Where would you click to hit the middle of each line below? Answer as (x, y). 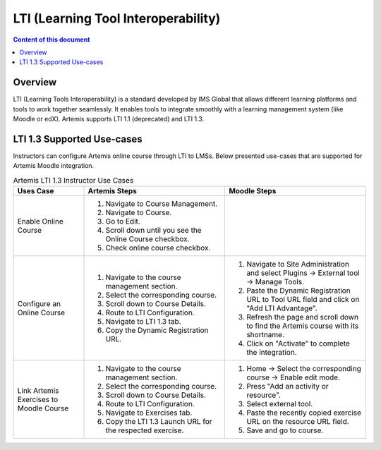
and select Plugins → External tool (303, 273)
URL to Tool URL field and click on (303, 300)
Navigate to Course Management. (162, 204)
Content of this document (52, 39)
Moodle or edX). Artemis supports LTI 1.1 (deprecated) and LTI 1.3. (109, 119)
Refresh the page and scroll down (303, 317)
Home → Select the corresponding (304, 369)
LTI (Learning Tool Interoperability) (117, 18)
